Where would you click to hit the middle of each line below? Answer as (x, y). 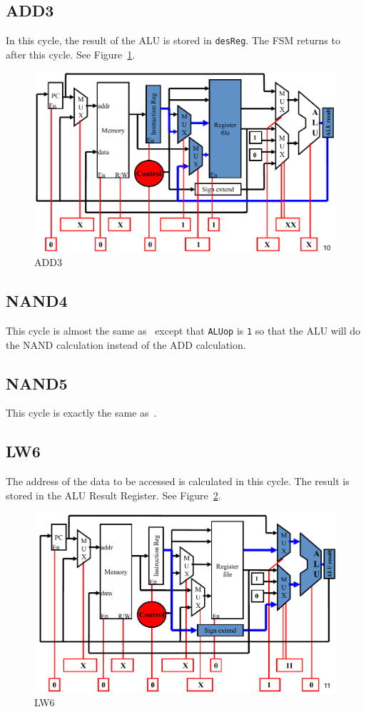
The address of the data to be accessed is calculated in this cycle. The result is (178, 481)
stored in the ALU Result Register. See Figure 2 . (113, 495)
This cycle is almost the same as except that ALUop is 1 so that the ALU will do (183, 330)
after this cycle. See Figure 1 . (71, 54)
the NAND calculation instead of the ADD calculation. (126, 344)
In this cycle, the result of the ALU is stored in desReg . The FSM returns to (173, 40)
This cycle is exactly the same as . (81, 413)
